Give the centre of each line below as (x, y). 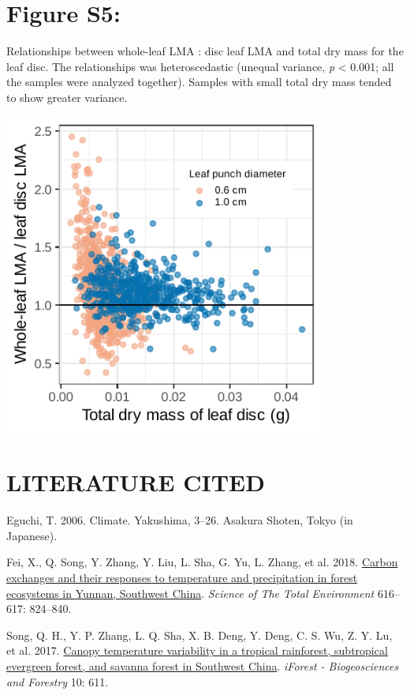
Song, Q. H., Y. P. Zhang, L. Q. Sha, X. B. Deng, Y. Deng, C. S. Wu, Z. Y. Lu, (199, 635)
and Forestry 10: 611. (58, 681)
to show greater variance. (67, 97)
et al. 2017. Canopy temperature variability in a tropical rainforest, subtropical (197, 650)
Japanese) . (32, 535)
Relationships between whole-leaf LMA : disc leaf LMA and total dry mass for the (205, 51)
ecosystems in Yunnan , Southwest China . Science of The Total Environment (190, 593)
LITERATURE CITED (136, 482)
